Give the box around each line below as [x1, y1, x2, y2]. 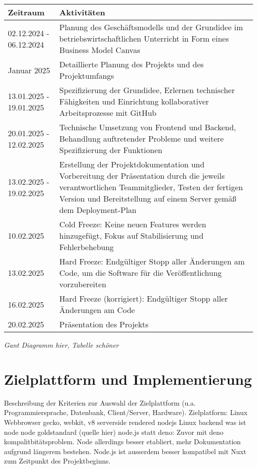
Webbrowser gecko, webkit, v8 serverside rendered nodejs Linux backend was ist [4, 417, 246, 427]
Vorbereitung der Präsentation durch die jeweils [59, 170, 225, 181]
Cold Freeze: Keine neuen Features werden [59, 218, 207, 230]
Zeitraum [8, 6, 45, 18]
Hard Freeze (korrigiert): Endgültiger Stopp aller [59, 293, 228, 304]
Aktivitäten [59, 6, 105, 18]
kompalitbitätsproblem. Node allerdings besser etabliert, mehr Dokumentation [4, 436, 241, 447]
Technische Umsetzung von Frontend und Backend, [59, 121, 236, 133]
